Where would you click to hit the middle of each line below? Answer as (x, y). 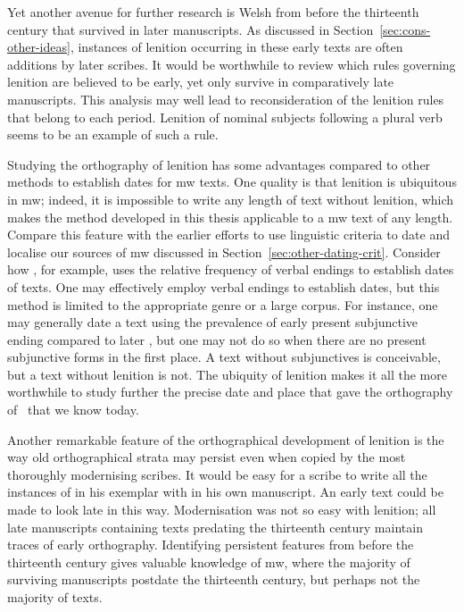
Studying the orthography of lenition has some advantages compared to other (219, 164)
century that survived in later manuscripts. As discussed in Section (191, 29)
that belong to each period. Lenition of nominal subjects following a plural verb (225, 117)
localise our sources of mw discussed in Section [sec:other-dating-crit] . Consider (224, 252)
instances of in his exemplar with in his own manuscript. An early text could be (225, 492)
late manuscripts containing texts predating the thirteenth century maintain (215, 527)
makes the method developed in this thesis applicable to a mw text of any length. (230, 217)
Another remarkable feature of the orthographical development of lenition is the (226, 439)
